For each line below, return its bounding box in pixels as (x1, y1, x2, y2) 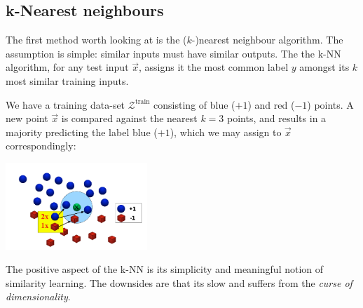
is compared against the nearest (61, 111, 198, 126)
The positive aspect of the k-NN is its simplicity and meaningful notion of (6, 262, 324, 276)
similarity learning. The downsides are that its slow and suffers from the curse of (6, 275, 352, 290)
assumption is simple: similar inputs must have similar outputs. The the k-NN (6, 46, 341, 60)
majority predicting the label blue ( (6, 124, 158, 139)
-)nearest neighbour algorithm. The (191, 32, 343, 47)
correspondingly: (6, 138, 76, 153)
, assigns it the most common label (139, 60, 289, 74)
